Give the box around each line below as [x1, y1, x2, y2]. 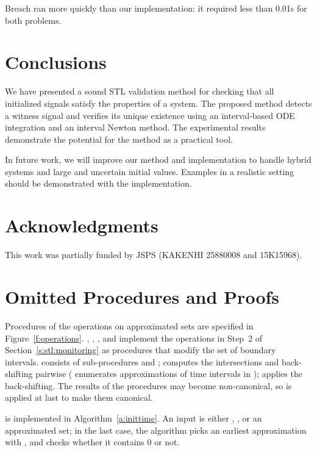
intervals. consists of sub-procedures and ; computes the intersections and [5, 355, 279, 368]
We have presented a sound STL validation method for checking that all [5, 85, 274, 98]
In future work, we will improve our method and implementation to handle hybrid [5, 153, 312, 166]
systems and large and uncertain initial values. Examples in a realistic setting [5, 165, 294, 178]
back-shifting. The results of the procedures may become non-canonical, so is [5, 379, 292, 392]
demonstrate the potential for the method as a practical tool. [5, 132, 233, 145]
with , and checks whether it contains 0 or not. [5, 436, 180, 448]
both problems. [5, 13, 62, 26]
